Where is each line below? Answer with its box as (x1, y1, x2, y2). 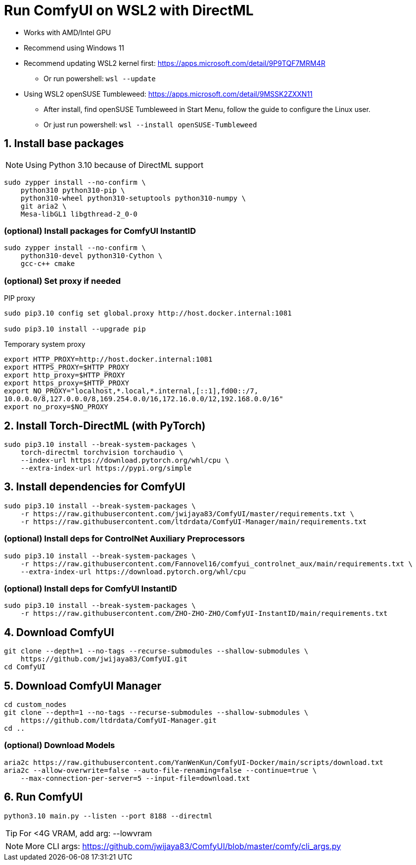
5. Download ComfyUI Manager (4, 679, 161, 692)
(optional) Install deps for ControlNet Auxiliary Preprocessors (4, 534, 245, 544)
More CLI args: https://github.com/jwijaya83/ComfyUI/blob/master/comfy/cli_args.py (25, 841, 341, 851)
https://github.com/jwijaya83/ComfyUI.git (20, 655, 187, 663)
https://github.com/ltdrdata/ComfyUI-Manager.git (20, 716, 217, 724)
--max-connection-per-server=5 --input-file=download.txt (20, 774, 250, 782)
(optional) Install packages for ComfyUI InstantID (4, 225, 196, 236)
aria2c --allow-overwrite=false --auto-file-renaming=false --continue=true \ (4, 766, 317, 774)
